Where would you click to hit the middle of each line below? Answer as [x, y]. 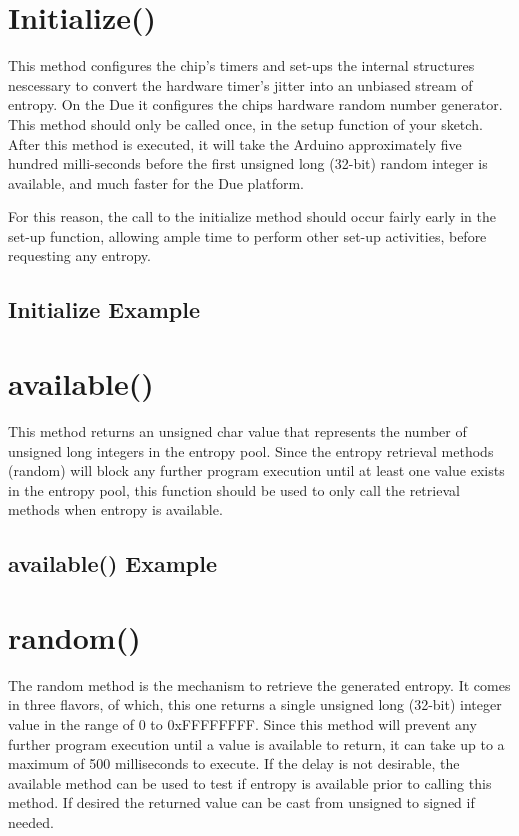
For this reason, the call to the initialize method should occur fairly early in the [252, 216]
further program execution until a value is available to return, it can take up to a [256, 743]
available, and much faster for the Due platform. [156, 182]
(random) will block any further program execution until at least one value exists [256, 470]
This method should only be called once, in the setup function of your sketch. [245, 123]
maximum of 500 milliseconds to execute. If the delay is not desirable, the [234, 763]
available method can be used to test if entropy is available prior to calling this [250, 782]
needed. [31, 822]
